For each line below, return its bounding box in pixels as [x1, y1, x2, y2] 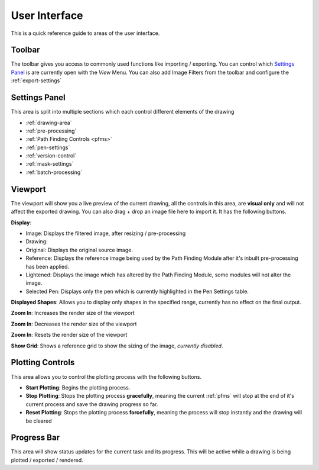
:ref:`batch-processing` [25, 169, 83, 176]
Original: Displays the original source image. [25, 246, 133, 253]
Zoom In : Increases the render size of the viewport [11, 310, 135, 317]
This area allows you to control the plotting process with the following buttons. [11, 373, 202, 380]
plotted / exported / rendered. [11, 456, 84, 463]
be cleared [25, 417, 52, 424]
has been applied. [25, 263, 70, 270]
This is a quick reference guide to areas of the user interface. [11, 30, 160, 37]
